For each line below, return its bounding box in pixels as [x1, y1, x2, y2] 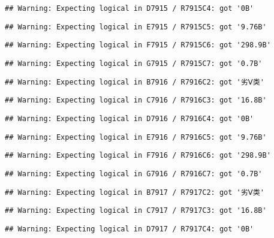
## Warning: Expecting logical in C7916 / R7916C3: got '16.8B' [5, 96, 267, 105]
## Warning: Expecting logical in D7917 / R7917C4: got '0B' [5, 224, 254, 233]
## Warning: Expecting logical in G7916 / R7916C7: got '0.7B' [5, 169, 263, 178]
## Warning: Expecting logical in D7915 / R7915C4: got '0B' [5, 4, 254, 13]
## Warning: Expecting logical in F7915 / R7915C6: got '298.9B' [5, 41, 271, 50]
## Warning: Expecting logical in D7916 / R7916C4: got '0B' [5, 114, 254, 123]
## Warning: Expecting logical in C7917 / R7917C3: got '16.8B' [5, 206, 267, 215]
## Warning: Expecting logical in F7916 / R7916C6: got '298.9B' [5, 151, 271, 160]
